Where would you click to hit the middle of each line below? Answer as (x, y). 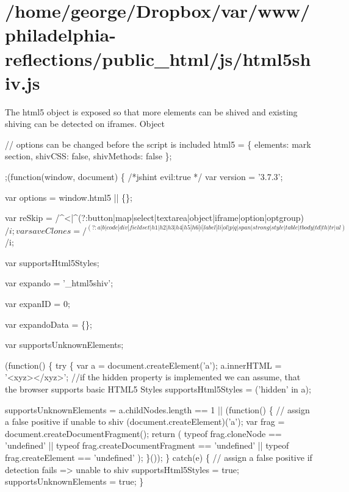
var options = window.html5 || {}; (69, 197)
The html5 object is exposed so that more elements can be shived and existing (151, 111)
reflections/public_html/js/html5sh (158, 58)
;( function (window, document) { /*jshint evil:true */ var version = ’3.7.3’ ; (144, 177)
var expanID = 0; (38, 304)
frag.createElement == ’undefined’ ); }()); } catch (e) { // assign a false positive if (159, 457)
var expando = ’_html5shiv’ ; (59, 283)
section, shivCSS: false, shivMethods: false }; (88, 156)
